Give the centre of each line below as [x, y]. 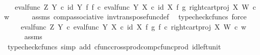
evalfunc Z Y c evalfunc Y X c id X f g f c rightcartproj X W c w [134, 26]
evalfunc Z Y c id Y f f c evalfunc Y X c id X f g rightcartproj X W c [135, 6]
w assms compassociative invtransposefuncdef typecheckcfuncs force [125, 17]
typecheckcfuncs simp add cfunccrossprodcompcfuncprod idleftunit [114, 46]
